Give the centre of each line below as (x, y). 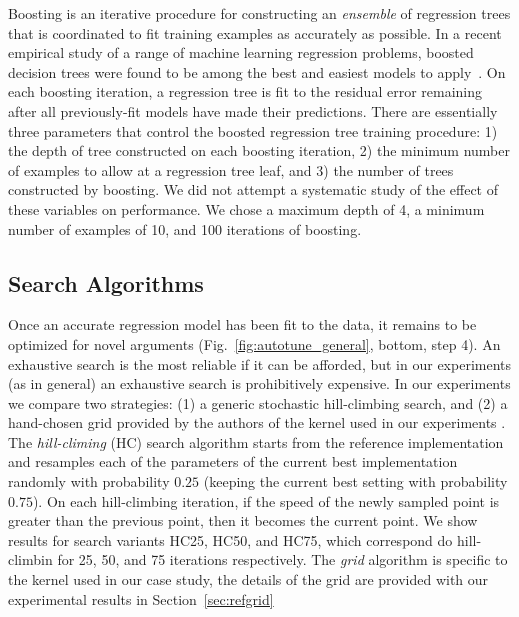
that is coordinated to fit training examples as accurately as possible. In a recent (255, 32)
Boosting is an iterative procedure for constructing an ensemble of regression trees (259, 13)
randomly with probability (89, 481)
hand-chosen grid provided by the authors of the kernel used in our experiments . (257, 422)
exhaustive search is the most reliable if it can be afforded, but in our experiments (260, 363)
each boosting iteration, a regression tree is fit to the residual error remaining (245, 91)
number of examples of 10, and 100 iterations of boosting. (185, 228)
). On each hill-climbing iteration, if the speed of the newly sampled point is (266, 500)
